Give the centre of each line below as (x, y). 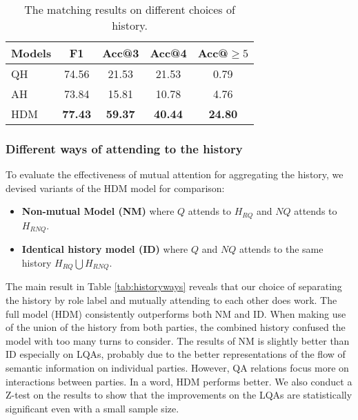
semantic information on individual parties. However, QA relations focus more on (177, 367)
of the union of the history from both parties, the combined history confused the (176, 327)
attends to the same (281, 249)
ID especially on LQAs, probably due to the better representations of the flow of (176, 354)
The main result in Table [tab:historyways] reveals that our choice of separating (174, 286)
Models (31, 53)
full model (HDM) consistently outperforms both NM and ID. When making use (176, 313)
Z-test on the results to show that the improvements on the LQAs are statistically (179, 395)
